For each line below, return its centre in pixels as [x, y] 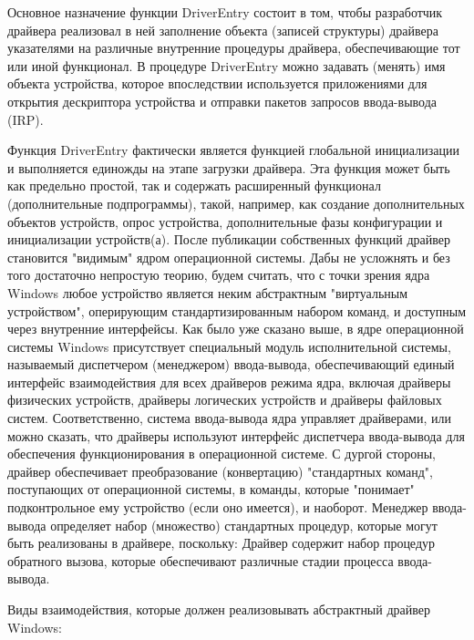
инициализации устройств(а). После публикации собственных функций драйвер [229, 239]
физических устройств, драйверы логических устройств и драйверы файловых [225, 400]
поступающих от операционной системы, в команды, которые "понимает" [211, 489]
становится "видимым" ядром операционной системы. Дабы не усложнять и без [229, 257]
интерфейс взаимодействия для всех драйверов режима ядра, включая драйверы [229, 382]
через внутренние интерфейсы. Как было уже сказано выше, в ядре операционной [236, 329]
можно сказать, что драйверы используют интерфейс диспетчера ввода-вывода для [236, 435]
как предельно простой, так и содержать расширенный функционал [194, 186]
